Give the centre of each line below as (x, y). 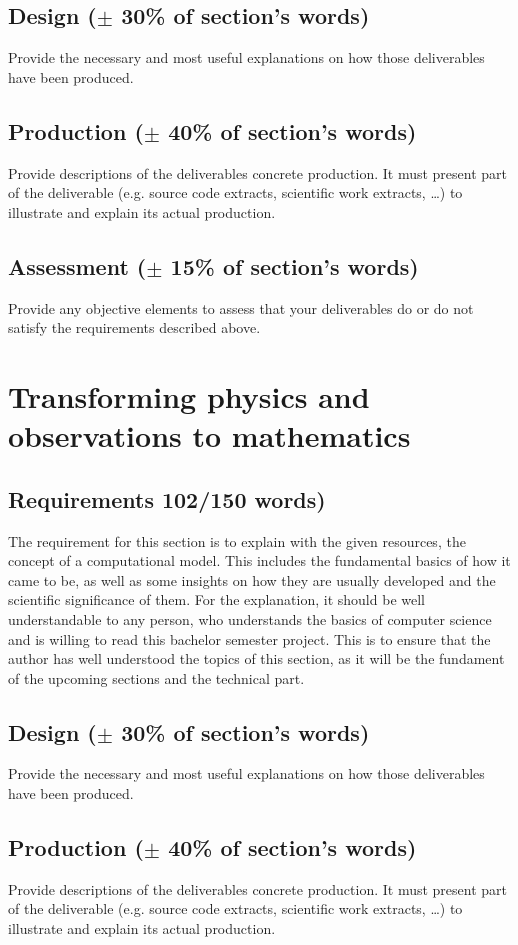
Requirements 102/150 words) (167, 498)
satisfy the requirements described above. (134, 327)
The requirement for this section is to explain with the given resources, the (237, 540)
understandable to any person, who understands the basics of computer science (250, 618)
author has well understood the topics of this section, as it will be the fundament (256, 658)
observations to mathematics (209, 435)
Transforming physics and (189, 395)
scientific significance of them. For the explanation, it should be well (216, 599)
